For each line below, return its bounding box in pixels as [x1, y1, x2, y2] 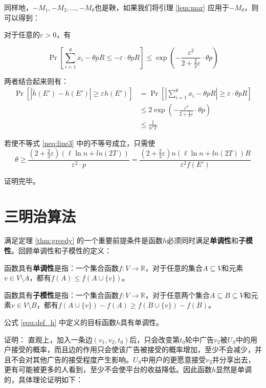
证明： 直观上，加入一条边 [4, 334, 93, 344]
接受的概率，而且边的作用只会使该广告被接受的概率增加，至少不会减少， [11, 344, 255, 355]
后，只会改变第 [129, 334, 180, 344]
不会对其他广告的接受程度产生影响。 [11, 354, 133, 364]
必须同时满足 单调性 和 [167, 235, 239, 246]
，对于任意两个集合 [145, 289, 210, 300]
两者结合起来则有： [4, 75, 69, 86]
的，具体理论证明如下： [4, 374, 83, 384]
